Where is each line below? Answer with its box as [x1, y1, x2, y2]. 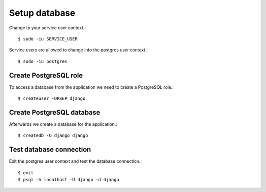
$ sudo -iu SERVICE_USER [18, 36, 78, 41]
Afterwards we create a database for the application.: [9, 121, 118, 127]
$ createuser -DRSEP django [18, 96, 86, 101]
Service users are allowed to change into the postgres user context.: [9, 47, 148, 53]
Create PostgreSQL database [9, 108, 100, 116]
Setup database [9, 7, 76, 18]
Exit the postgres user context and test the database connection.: [9, 158, 142, 164]
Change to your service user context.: [9, 25, 86, 31]
